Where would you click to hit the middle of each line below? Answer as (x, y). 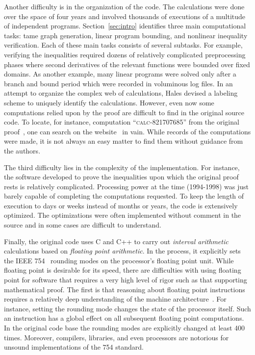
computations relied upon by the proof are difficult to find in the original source (124, 112)
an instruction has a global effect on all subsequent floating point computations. (124, 318)
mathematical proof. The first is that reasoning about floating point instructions (125, 289)
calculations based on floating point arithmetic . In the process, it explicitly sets (122, 251)
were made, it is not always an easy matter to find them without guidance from (124, 141)
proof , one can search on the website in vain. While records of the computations (127, 131)
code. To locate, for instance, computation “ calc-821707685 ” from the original (122, 122)
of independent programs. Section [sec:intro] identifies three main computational (125, 26)
